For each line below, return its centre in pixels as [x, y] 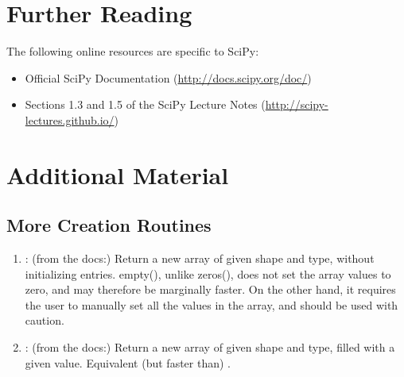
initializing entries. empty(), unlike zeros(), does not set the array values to [208, 273]
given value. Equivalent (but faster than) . [128, 362]
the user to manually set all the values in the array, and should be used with [212, 304]
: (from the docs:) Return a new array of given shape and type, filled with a [210, 347]
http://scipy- [297, 104]
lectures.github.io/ [70, 119]
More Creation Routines [109, 225]
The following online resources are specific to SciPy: [133, 51]
